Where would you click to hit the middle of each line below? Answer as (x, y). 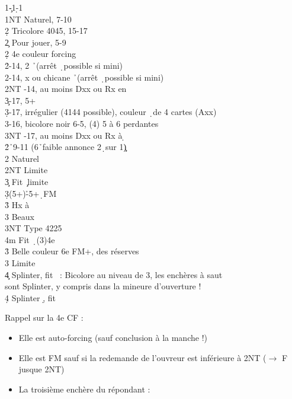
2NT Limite (26, 170)
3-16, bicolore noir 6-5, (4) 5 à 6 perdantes (82, 123)
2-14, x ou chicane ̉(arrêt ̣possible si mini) (84, 77)
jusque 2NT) (41, 369)
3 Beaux (20, 216)
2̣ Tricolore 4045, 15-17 (46, 31)
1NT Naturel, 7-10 (38, 19)
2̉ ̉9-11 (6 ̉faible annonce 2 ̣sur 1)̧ (66, 147)
